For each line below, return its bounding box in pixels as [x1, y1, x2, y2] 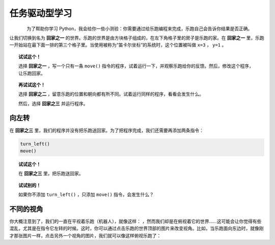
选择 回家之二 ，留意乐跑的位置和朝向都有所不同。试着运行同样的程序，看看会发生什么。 [18, 91, 204, 97]
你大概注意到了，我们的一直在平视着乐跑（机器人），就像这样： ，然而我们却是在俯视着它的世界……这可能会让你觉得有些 [9, 218, 262, 225]
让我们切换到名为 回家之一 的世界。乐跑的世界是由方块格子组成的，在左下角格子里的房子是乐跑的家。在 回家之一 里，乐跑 [9, 35, 264, 41]
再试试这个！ [18, 82, 45, 88]
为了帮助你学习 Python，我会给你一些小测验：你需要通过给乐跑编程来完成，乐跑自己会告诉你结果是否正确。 [26, 26, 253, 32]
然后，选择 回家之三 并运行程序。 [18, 100, 88, 107]
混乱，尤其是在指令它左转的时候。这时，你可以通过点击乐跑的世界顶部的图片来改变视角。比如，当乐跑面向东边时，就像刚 [9, 225, 264, 232]
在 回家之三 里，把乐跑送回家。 [18, 170, 84, 177]
